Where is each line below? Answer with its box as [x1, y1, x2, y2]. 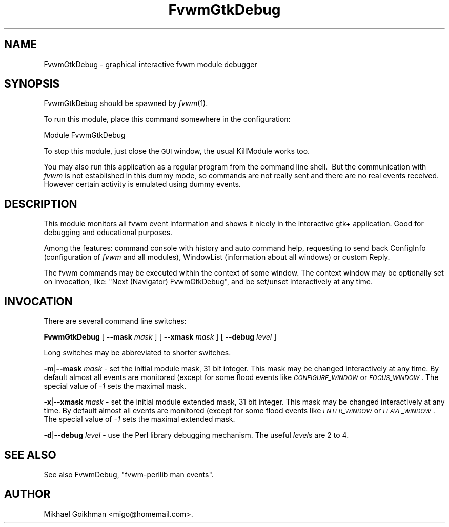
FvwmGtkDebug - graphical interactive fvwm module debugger [44, 59, 257, 69]
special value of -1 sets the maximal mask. [44, 382, 187, 391]
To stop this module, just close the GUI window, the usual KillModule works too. [44, 146, 310, 156]
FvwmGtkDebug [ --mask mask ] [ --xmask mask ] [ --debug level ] [44, 332, 277, 342]
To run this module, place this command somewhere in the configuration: [44, 115, 291, 124]
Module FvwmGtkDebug [44, 131, 126, 140]
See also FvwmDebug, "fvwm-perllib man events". [44, 470, 214, 479]
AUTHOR [4, 488, 51, 501]
